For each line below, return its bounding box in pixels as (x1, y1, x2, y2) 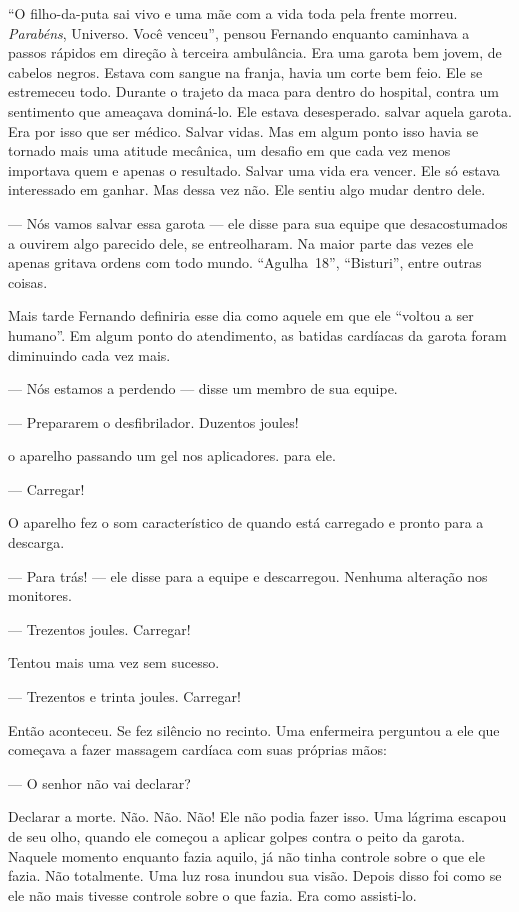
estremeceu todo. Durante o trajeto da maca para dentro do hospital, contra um (8, 81, 499, 102)
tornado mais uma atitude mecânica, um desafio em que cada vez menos (8, 140, 451, 161)
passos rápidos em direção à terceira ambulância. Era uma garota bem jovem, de (8, 42, 502, 63)
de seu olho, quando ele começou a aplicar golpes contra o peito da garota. (8, 826, 465, 846)
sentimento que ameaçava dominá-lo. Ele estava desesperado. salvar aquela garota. (8, 100, 512, 121)
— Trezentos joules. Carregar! (8, 618, 191, 639)
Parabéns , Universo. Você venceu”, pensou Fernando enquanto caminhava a (8, 22, 470, 43)
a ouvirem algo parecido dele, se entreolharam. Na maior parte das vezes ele (8, 232, 474, 253)
